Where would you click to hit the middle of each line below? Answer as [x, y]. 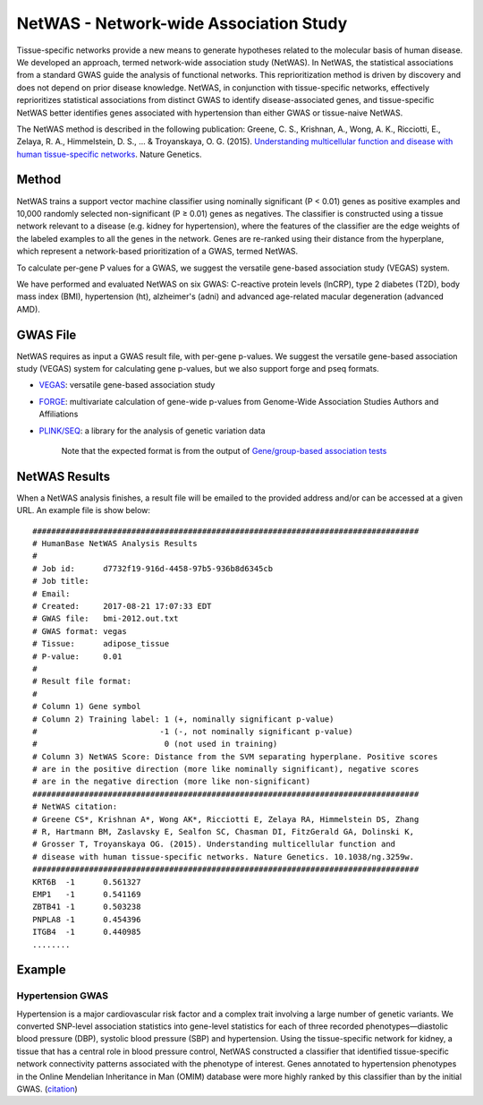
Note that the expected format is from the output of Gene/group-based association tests [224, 450]
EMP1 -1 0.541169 [87, 894]
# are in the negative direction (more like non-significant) [172, 782]
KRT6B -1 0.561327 [87, 882]
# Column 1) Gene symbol [87, 707]
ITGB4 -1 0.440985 [87, 932]
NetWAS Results [64, 476]
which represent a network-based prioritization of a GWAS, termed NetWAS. [157, 252]
